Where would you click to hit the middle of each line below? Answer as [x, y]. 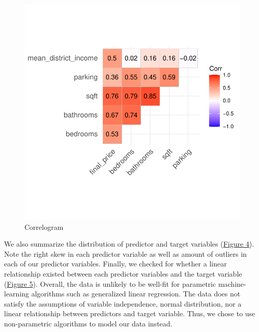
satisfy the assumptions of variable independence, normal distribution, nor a [123, 303]
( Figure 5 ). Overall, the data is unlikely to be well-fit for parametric [110, 283]
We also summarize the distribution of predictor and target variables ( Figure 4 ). [129, 244]
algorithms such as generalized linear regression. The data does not [136, 294]
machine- [232, 283]
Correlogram [44, 227]
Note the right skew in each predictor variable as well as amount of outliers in [125, 253]
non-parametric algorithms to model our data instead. [88, 323]
